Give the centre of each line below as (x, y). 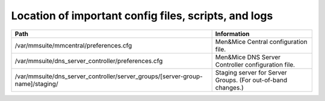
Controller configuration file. (255, 64)
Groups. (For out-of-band (251, 80)
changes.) (229, 87)
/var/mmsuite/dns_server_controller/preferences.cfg (89, 61)
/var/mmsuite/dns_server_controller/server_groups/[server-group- (109, 76)
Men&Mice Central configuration (261, 41)
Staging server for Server (251, 72)
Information (232, 34)
